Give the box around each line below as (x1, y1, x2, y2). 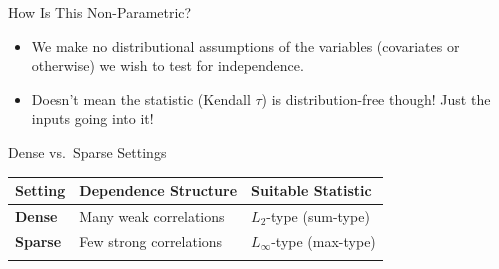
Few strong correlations (79, 230, 223, 251)
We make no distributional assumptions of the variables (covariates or (31, 35, 460, 56)
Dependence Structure (79, 180, 238, 201)
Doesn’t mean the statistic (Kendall (31, 88, 251, 109)
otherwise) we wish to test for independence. (31, 55, 304, 76)
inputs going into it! (31, 108, 154, 129)
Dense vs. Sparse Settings (8, 141, 167, 162)
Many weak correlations (79, 205, 225, 226)
